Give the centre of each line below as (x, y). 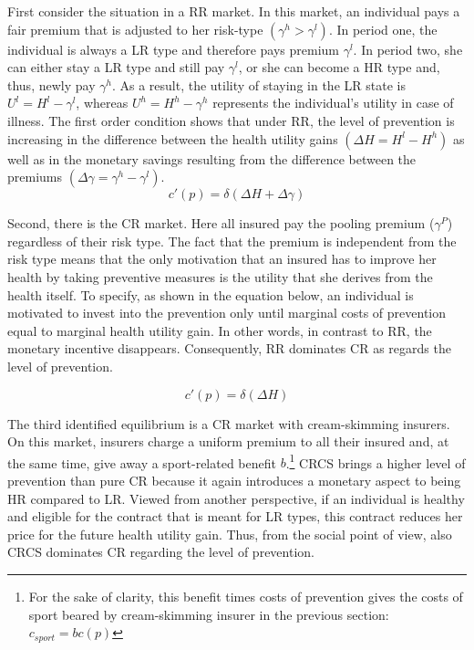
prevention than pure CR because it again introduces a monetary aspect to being (234, 480)
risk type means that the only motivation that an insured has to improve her (222, 259)
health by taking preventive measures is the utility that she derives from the (220, 276)
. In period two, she (408, 49)
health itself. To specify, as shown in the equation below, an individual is (211, 294)
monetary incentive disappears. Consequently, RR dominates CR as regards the (229, 348)
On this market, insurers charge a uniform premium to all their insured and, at (228, 441)
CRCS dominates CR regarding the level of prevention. (161, 552)
